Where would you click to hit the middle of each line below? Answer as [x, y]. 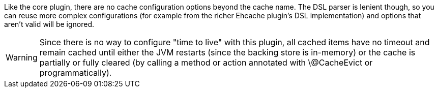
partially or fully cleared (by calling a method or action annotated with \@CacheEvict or [206, 63]
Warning [22, 57]
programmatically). [76, 73]
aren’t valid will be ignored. [49, 24]
